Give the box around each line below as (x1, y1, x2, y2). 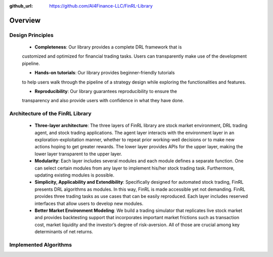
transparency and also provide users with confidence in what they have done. (22, 98, 184, 104)
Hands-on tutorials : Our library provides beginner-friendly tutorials (34, 70, 175, 76)
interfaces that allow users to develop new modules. (34, 200, 144, 206)
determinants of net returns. (34, 229, 94, 235)
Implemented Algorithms (9, 241, 72, 248)
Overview (9, 16, 41, 25)
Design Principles (9, 31, 54, 38)
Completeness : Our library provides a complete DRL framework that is (34, 44, 182, 50)
